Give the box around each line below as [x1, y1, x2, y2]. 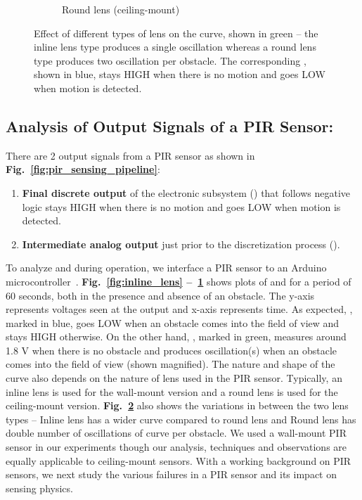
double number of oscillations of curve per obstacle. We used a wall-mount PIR [6, 425, 347, 440]
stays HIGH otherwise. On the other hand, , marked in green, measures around [6, 329, 347, 344]
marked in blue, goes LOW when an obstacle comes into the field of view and [6, 315, 340, 330]
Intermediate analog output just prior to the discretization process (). [22, 236, 340, 251]
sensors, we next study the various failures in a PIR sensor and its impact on [6, 467, 337, 482]
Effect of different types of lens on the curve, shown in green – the [34, 25, 318, 40]
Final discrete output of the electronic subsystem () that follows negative [22, 185, 350, 200]
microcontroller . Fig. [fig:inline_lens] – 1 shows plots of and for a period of [6, 274, 351, 288]
